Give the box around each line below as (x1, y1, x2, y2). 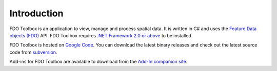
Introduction (9, 8, 64, 19)
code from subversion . (9, 49, 57, 55)
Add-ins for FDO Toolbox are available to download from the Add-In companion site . (9, 59, 188, 65)
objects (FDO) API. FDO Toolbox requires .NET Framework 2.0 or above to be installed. (9, 32, 193, 38)
